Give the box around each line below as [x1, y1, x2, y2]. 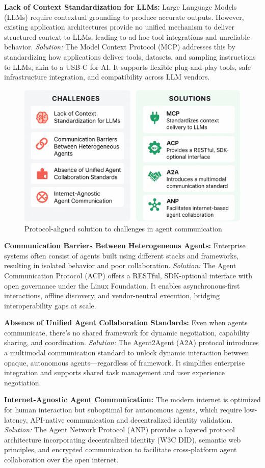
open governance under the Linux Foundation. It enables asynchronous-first [4, 280, 240, 291]
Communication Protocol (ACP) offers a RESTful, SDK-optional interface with [4, 270, 252, 280]
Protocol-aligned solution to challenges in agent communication [24, 223, 222, 233]
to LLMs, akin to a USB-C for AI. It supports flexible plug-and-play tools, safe [4, 61, 251, 72]
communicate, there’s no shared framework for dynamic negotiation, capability [4, 327, 250, 337]
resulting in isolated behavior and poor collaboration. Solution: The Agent [4, 260, 236, 271]
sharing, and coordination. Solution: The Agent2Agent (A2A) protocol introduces [4, 337, 259, 348]
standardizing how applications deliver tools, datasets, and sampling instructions [4, 51, 256, 62]
